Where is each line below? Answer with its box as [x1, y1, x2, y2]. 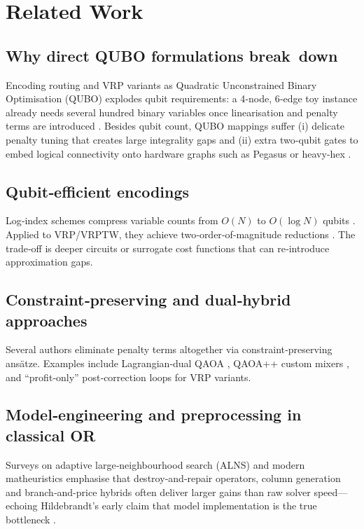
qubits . [323, 213, 356, 228]
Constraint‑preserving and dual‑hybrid [6, 289, 291, 310]
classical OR [6, 424, 96, 446]
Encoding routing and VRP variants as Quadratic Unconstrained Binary [6, 77, 317, 92]
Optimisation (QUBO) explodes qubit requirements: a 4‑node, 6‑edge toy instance [6, 91, 358, 106]
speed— [314, 484, 348, 499]
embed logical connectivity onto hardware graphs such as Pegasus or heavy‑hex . [6, 146, 351, 160]
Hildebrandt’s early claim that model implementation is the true [41, 498, 317, 513]
